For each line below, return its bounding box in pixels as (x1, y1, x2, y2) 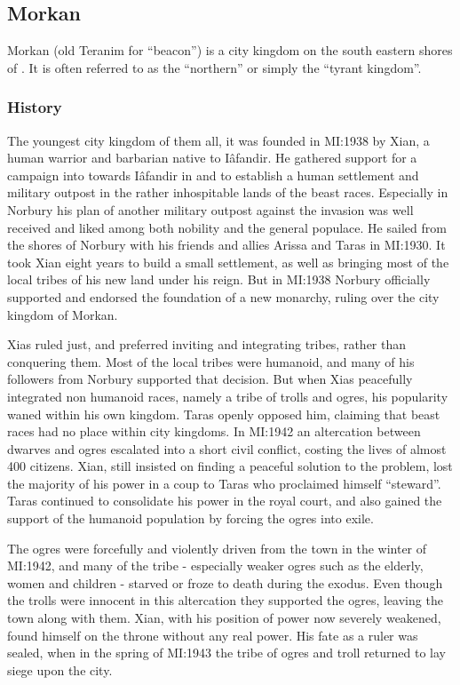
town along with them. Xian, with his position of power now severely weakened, (7, 609, 441, 627)
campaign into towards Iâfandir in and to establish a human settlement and (7, 165, 419, 184)
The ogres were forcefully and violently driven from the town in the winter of (7, 538, 427, 557)
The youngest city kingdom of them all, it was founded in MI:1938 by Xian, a (7, 131, 430, 149)
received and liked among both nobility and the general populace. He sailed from (7, 218, 447, 236)
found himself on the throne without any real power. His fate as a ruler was (7, 625, 418, 644)
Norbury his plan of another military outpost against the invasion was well (7, 200, 414, 219)
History (7, 96, 62, 118)
